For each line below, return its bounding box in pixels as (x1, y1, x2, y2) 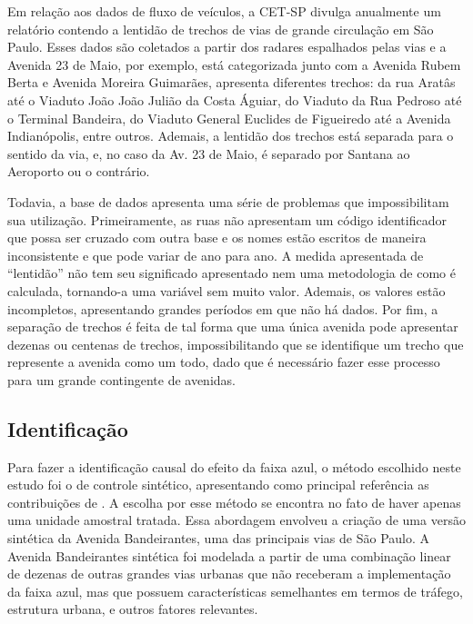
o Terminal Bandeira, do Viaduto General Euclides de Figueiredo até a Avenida (7, 108, 451, 127)
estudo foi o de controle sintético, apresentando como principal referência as (7, 475, 429, 494)
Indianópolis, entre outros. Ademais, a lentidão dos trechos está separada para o (7, 126, 454, 145)
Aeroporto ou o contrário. (7, 162, 150, 181)
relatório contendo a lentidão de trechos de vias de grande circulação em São (7, 19, 434, 38)
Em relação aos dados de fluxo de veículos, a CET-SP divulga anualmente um (7, 2, 441, 20)
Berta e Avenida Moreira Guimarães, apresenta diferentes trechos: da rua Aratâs (7, 73, 456, 92)
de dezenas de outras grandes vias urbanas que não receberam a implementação (7, 564, 451, 583)
